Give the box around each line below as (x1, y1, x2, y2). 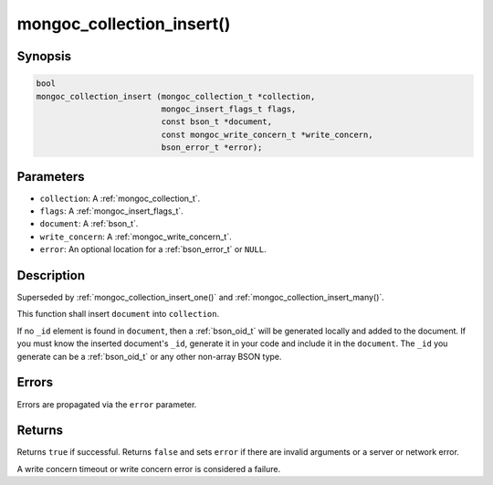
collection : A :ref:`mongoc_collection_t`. (39, 193, 201, 204)
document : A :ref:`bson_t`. (39, 218, 139, 229)
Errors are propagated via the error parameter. (16, 398, 197, 410)
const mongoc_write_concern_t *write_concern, (161, 129, 373, 140)
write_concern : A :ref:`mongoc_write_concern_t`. (39, 231, 232, 242)
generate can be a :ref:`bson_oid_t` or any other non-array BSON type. (16, 351, 282, 362)
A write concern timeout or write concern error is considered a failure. (16, 463, 281, 474)
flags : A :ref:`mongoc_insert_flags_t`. (39, 206, 184, 216)
